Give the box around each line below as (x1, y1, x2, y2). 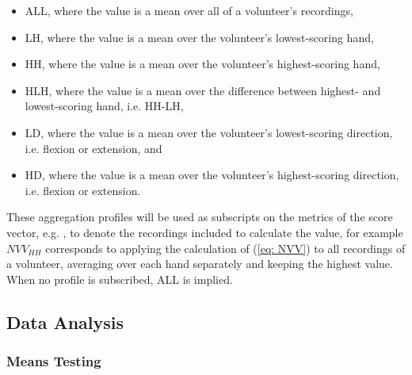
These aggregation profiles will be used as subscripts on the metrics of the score (6, 209, 393, 225)
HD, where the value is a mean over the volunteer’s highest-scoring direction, (25, 166, 399, 183)
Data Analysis (6, 309, 124, 334)
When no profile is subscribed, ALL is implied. (6, 270, 233, 287)
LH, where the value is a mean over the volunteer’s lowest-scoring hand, (25, 29, 374, 45)
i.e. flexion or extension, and (25, 140, 162, 156)
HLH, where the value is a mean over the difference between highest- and (25, 82, 381, 98)
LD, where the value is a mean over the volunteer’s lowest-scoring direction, (25, 124, 393, 140)
